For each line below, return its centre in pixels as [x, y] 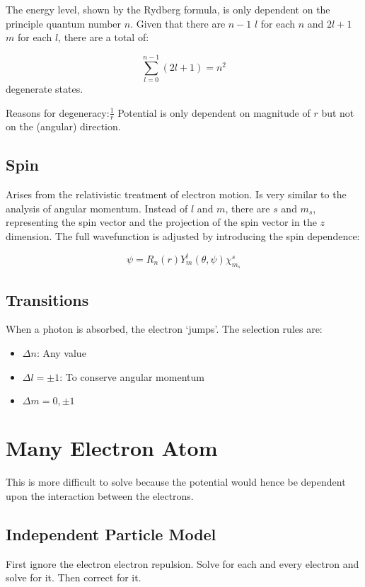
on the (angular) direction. [63, 126]
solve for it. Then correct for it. [74, 577]
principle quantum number [64, 23]
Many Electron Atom [112, 448]
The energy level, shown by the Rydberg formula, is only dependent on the [168, 9]
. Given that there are [178, 23]
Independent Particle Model [111, 534]
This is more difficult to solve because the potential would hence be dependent [176, 482]
